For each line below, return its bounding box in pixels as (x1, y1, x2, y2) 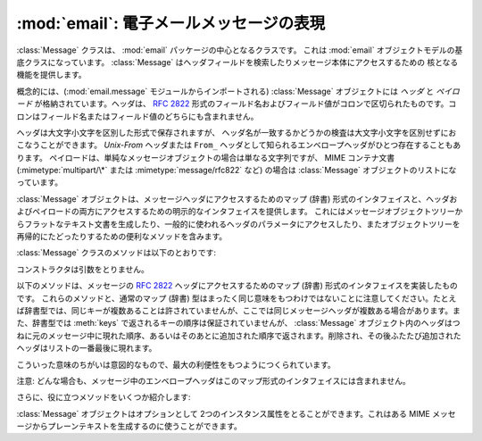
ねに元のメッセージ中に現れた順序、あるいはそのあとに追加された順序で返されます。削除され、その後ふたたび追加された (16, 330, 461, 341)
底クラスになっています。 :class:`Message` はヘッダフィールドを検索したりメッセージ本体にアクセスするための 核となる (16, 56, 459, 67)
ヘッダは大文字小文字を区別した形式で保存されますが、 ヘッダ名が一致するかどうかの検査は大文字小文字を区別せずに (16, 127, 449, 137)
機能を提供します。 (16, 70, 87, 80)
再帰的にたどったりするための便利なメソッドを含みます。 (16, 231, 228, 242)
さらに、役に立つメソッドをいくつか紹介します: (16, 392, 191, 403)
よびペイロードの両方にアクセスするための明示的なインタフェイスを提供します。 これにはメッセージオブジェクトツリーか (16, 206, 463, 217)
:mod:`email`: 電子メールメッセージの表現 (16, 13, 326, 33)
